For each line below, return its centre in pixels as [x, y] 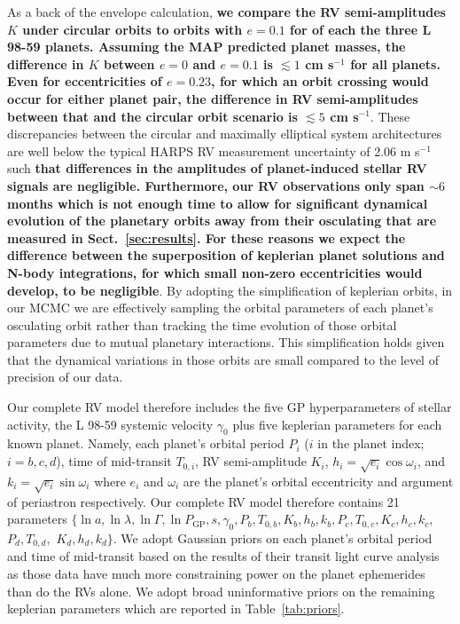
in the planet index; [371, 443]
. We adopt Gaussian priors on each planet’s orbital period [273, 537]
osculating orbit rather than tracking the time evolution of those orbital [202, 324]
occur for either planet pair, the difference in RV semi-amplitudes [213, 98]
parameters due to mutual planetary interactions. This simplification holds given [226, 342]
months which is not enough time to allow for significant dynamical [218, 203]
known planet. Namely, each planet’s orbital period [146, 443]
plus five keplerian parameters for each [337, 424]
